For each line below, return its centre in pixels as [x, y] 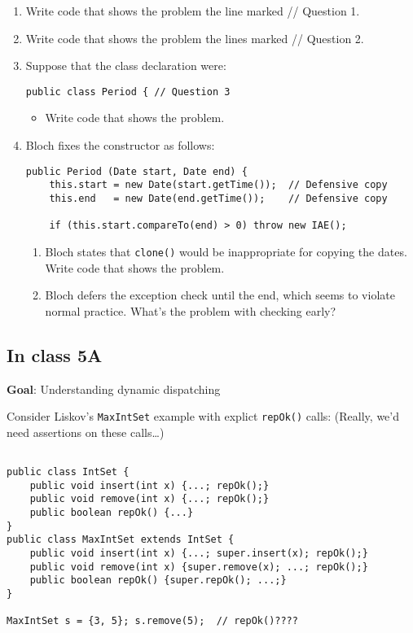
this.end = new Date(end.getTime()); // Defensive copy [218, 198]
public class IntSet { [68, 472]
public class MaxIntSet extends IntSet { [121, 540]
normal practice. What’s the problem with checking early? [191, 310]
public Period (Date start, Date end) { [136, 171]
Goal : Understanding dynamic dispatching [114, 389]
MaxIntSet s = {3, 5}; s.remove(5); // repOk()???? [152, 621]
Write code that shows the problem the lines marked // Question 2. [195, 38]
